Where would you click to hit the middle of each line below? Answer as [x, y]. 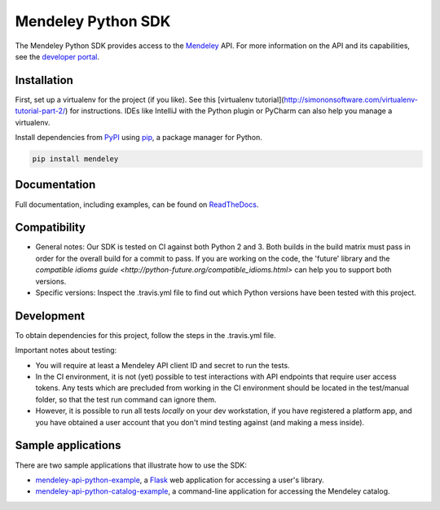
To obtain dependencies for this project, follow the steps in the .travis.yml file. [145, 335]
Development [50, 316]
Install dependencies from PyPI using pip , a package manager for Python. [139, 138]
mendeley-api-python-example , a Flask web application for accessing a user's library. [180, 480]
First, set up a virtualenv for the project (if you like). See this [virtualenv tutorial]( [150, 99]
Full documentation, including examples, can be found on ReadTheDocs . [137, 204]
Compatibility [50, 228]
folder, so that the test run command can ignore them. [126, 399]
